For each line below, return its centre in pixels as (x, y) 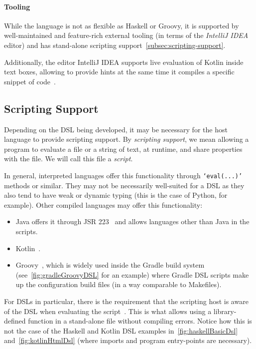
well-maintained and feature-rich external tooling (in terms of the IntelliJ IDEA (126, 35)
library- (225, 311)
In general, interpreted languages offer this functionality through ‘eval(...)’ (123, 175)
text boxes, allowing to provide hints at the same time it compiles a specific (119, 72)
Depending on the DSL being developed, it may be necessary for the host (116, 129)
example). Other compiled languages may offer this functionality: (103, 204)
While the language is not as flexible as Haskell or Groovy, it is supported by (122, 25)
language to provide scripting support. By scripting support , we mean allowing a (127, 139)
